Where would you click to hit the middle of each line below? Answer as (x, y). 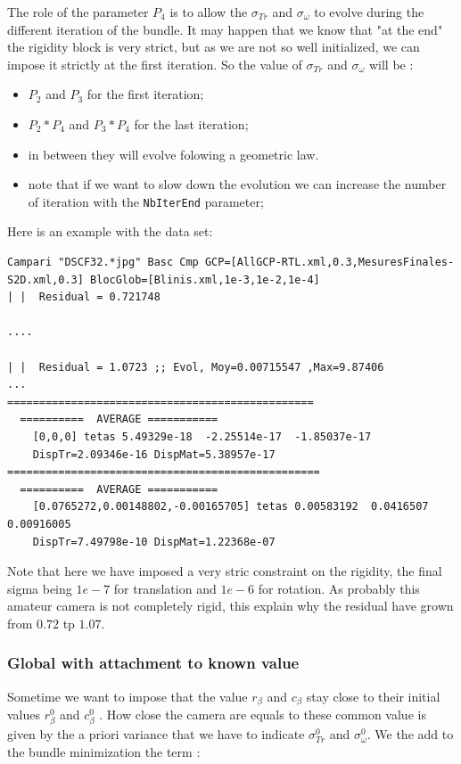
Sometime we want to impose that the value (128, 696)
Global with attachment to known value (153, 663)
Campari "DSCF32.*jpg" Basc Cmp (103, 262)
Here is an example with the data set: (110, 231)
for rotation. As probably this (339, 588)
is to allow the (209, 12)
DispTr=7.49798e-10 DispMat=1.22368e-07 (154, 542)
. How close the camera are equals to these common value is (263, 715)
